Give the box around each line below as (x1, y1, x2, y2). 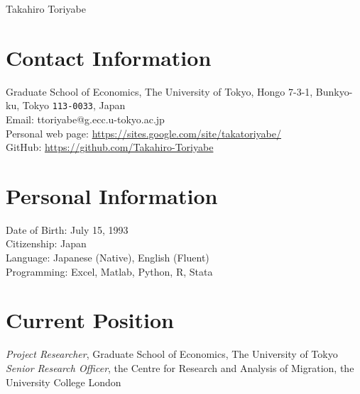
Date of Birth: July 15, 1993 (6, 222, 129, 237)
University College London (6, 374, 121, 389)
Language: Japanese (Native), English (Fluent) (6, 250, 209, 265)
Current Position (6, 305, 174, 334)
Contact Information (6, 43, 212, 72)
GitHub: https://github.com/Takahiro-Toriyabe (6, 140, 214, 154)
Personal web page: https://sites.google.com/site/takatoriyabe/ (6, 125, 281, 140)
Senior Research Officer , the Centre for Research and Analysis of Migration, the (6, 360, 354, 375)
